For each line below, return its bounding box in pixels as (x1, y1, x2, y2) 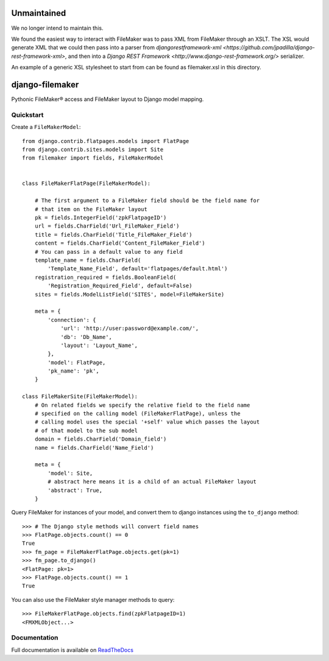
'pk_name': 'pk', (48, 368, 100, 374)
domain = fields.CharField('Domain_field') (34, 436, 167, 442)
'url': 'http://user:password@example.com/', (60, 325, 199, 332)
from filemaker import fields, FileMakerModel (22, 155, 164, 161)
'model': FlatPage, (48, 359, 106, 366)
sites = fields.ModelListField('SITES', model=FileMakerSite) (34, 291, 225, 298)
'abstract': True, (48, 487, 103, 494)
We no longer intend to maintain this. (11, 24, 104, 32)
